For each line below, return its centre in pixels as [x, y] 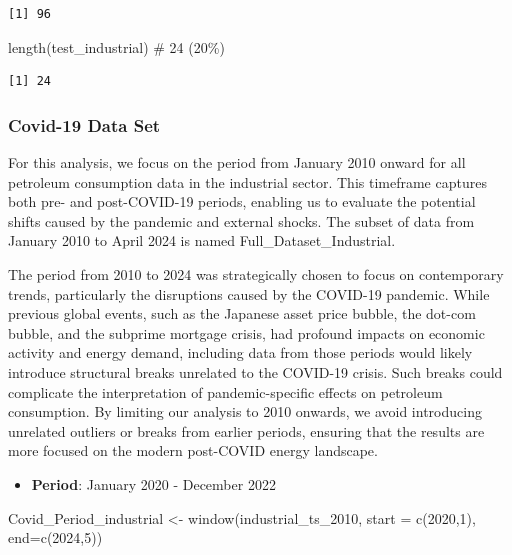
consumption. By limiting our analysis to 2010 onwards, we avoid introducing [245, 411]
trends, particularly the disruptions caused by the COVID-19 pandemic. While [249, 293]
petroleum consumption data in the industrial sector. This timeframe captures [247, 181]
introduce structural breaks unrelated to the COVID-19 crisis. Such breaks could [255, 371]
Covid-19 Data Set [84, 124]
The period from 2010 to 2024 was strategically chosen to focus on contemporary [256, 273]
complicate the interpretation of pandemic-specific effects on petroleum [225, 391]
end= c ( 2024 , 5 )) [55, 537]
